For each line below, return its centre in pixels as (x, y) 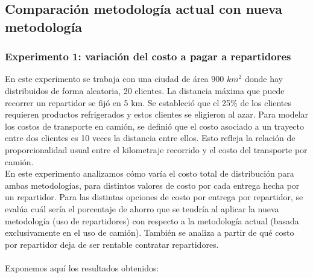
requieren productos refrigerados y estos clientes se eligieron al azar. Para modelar (157, 114)
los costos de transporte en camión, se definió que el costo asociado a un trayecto (155, 126)
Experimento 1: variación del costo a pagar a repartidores (148, 56)
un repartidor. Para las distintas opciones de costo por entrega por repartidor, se (154, 197)
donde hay (264, 79)
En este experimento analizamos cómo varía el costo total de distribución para (150, 173)
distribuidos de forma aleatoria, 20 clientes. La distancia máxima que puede (145, 90)
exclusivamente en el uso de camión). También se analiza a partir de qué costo (150, 232)
